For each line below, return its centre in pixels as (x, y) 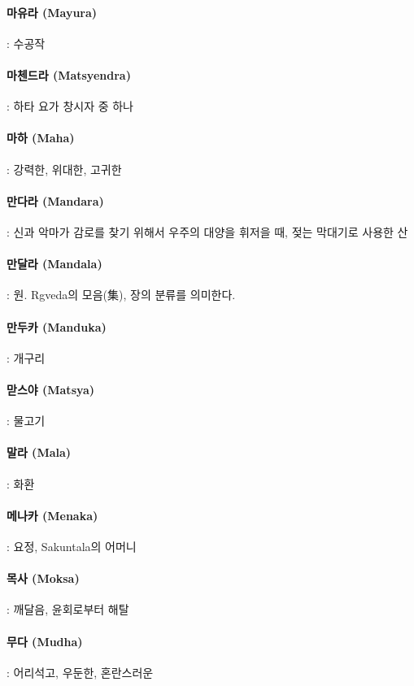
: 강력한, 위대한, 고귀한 (64, 169)
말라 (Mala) (39, 452)
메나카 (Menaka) (52, 515)
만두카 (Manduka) (57, 326)
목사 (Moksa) (43, 578)
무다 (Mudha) (45, 641)
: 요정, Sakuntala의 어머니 (72, 546)
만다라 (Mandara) (55, 200)
